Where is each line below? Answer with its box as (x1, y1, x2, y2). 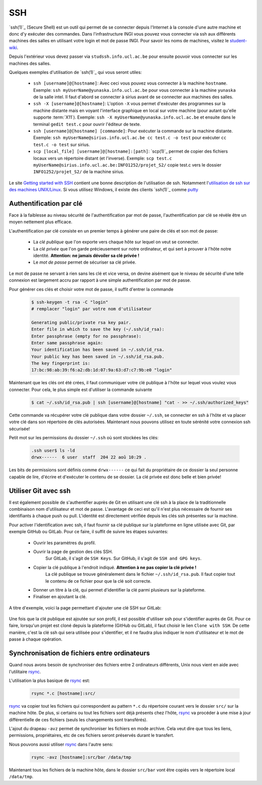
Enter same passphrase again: (31, 340, 103, 345)
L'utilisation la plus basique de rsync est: (9, 678, 90, 683)
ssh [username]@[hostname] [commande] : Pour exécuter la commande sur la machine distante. (33, 128, 233, 134)
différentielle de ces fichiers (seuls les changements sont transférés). (9, 716, 147, 722)
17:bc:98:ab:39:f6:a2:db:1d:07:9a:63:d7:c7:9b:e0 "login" (31, 367, 172, 373)
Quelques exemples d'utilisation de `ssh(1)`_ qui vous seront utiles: (9, 69, 142, 75)
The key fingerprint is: (31, 360, 91, 366)
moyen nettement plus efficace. (9, 219, 73, 225)
